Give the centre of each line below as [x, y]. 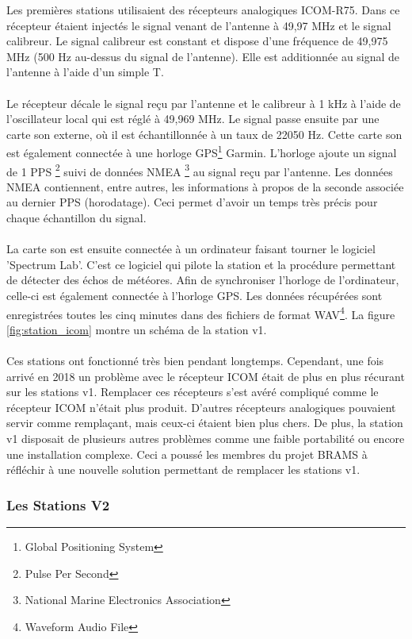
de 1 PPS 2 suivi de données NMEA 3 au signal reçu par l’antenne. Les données [200, 170]
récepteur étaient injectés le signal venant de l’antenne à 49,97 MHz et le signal [199, 25]
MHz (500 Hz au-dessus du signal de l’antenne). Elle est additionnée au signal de [203, 56]
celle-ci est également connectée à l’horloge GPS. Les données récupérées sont [195, 295]
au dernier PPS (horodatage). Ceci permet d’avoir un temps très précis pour [192, 202]
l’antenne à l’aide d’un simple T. [85, 72]
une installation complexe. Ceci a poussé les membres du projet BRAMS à [187, 454]
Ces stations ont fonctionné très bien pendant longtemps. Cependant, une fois [195, 361]
